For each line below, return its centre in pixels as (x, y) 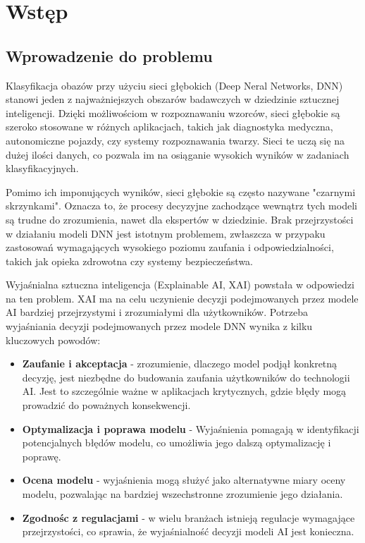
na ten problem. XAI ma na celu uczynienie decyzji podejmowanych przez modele (182, 298)
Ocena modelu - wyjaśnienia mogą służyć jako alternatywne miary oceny (184, 480)
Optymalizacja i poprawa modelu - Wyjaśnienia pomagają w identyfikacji (191, 428)
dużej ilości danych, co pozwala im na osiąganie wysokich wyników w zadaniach (178, 154)
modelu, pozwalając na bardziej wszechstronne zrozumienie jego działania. (182, 494)
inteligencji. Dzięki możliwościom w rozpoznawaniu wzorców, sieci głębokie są (173, 112)
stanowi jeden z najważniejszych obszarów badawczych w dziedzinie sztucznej (173, 99)
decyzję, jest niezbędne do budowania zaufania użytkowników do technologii (186, 377)
